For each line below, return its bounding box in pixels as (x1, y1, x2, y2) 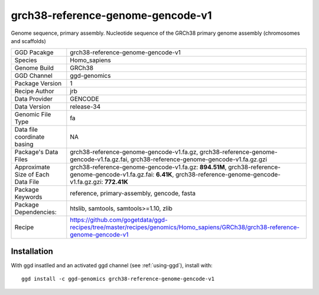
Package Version (14, 80, 62, 88)
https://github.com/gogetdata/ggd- (70, 216, 168, 224)
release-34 (70, 103, 101, 111)
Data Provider (14, 95, 53, 103)
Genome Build (14, 64, 54, 72)
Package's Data (14, 148, 58, 156)
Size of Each (14, 171, 50, 179)
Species (14, 56, 37, 64)
